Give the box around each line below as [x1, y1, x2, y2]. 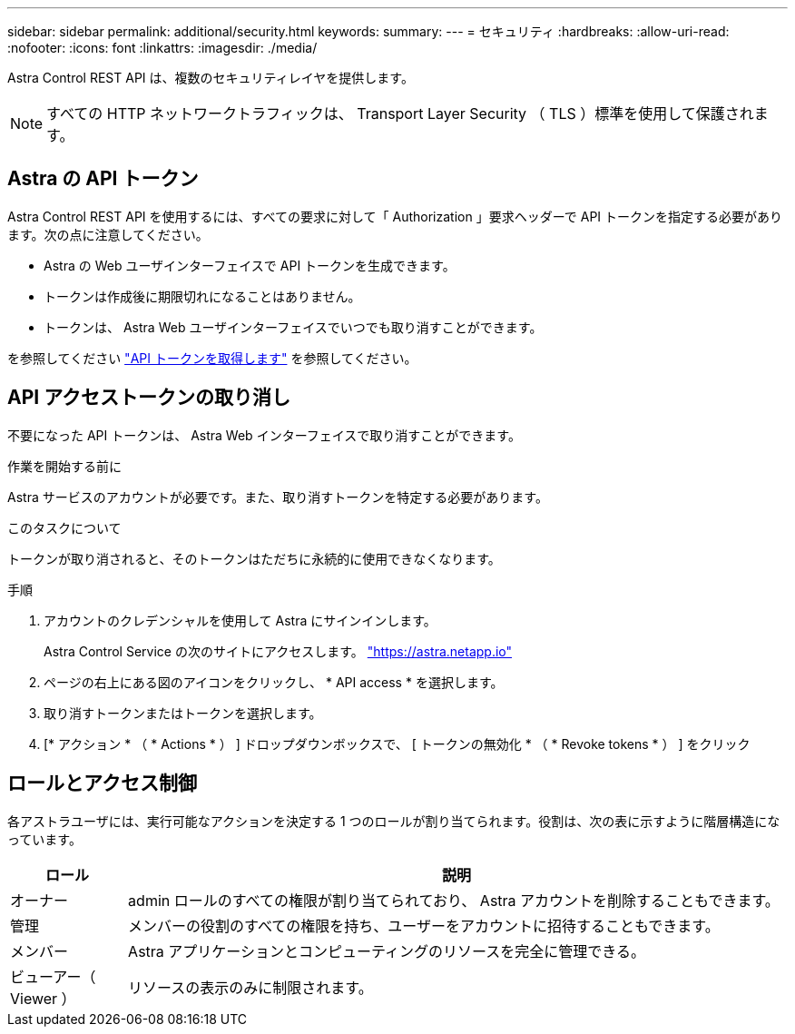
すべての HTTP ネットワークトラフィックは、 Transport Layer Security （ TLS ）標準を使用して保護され [46, 104, 754, 123]
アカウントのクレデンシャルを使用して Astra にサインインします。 [44, 612, 437, 628]
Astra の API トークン [7, 167, 199, 191]
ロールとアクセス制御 [7, 772, 197, 795]
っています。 [7, 831, 82, 847]
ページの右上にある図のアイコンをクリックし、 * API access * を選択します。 [44, 674, 504, 690]
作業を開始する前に [7, 458, 122, 474]
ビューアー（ [10, 967, 96, 986]
